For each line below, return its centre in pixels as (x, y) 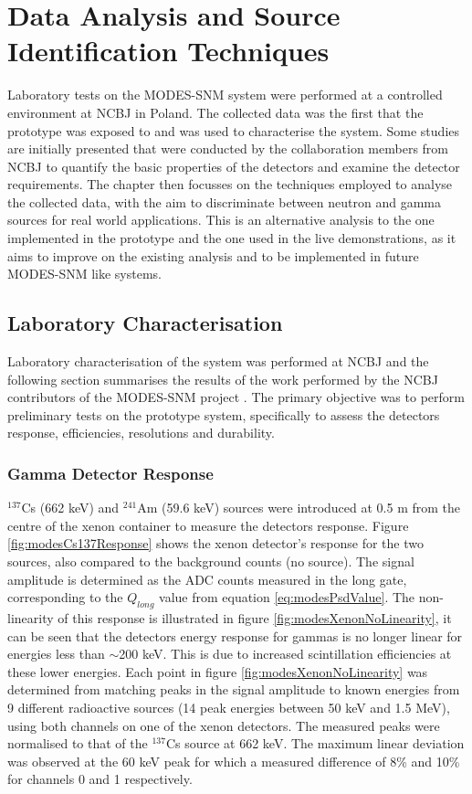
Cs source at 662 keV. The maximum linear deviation (315, 743)
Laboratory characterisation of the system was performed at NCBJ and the (218, 361)
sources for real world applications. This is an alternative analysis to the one (221, 220)
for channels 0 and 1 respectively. (100, 779)
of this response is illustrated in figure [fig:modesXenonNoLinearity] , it (255, 618)
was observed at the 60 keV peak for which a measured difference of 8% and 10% (234, 761)
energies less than (56, 654)
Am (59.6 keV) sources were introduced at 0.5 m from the (299, 508)
